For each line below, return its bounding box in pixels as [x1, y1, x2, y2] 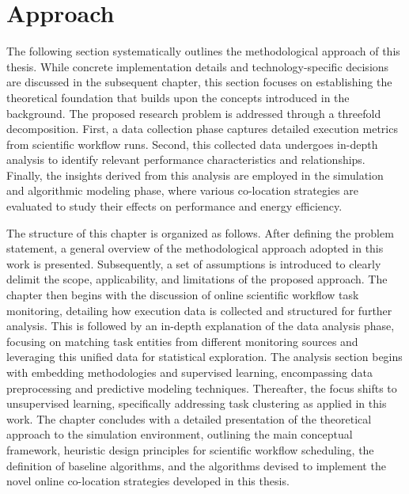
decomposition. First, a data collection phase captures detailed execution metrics [6, 120, 398, 137]
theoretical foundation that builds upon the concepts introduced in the [6, 89, 350, 105]
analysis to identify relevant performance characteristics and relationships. [6, 151, 365, 168]
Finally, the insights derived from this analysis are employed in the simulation [6, 166, 384, 183]
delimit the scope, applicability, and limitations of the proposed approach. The [6, 271, 388, 287]
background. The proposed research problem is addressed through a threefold [6, 104, 381, 121]
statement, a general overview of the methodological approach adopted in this [6, 240, 384, 256]
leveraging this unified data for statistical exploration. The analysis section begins [6, 348, 403, 365]
